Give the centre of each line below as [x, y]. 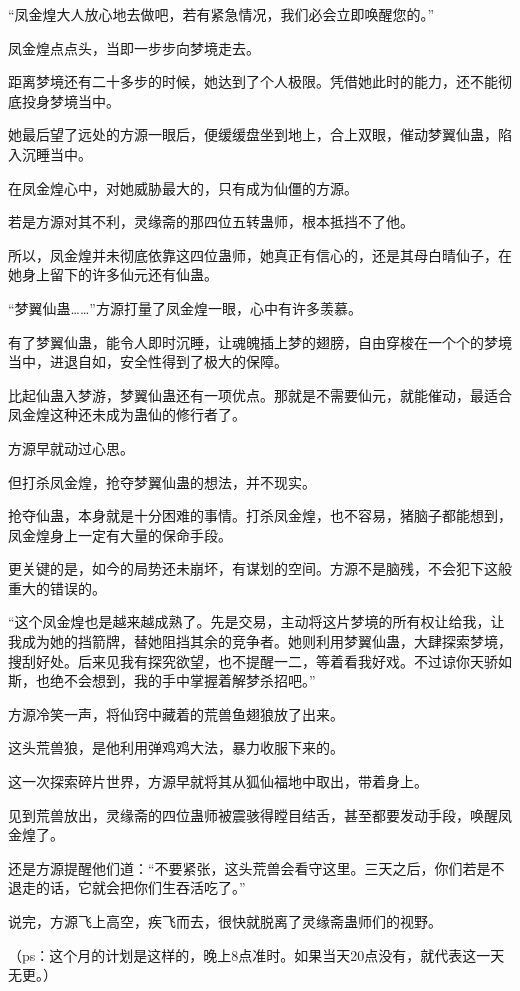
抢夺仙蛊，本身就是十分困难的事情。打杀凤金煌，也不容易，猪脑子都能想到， [260, 515]
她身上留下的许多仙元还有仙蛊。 [113, 274]
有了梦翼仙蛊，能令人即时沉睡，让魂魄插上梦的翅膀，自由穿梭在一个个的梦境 [260, 341]
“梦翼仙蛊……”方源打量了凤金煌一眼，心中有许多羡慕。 [185, 307]
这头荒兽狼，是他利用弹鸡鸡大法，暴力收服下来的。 [176, 747]
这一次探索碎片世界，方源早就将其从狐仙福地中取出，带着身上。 [218, 781]
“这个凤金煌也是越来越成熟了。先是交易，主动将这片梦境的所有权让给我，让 [256, 621]
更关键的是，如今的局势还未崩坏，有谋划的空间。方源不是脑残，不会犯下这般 [260, 568]
